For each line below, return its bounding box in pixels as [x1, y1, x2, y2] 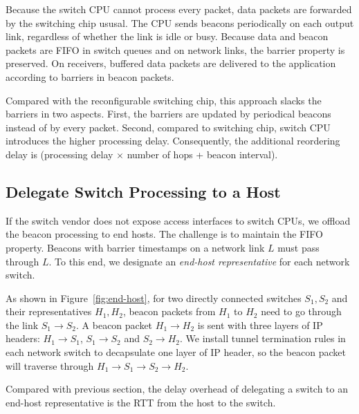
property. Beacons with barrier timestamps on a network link [6, 240, 265, 254]
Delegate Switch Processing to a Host [6, 180, 281, 202]
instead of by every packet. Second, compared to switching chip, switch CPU [6, 120, 331, 134]
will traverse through [6, 358, 94, 373]
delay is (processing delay [6, 147, 113, 161]
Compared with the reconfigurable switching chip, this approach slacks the [6, 93, 322, 107]
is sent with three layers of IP [197, 317, 323, 332]
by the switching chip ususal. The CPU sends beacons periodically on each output [6, 15, 354, 30]
